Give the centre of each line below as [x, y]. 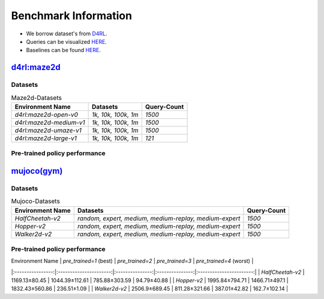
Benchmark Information [71, 16]
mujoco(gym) [37, 171]
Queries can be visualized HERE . [67, 41]
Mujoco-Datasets [35, 201]
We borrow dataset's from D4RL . [67, 34]
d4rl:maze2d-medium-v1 [50, 122]
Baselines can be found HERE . [64, 50]
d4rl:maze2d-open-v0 [46, 114]
